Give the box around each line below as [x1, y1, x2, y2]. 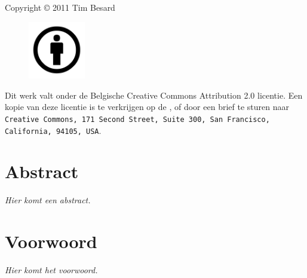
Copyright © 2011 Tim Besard [5, 1, 115, 13]
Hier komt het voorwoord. [5, 264, 98, 276]
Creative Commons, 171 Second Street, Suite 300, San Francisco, [5, 115, 270, 124]
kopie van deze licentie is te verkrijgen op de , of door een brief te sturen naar [5, 100, 289, 113]
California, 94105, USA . [5, 124, 102, 136]
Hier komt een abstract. [5, 194, 91, 206]
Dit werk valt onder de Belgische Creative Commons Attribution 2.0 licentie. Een [5, 88, 303, 101]
